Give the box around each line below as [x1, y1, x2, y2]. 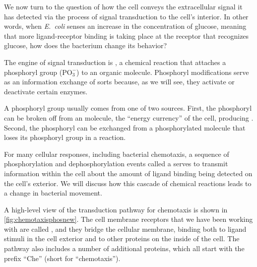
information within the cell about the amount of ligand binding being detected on [4, 168, 253, 178]
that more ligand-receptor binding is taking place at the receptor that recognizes [4, 30, 249, 41]
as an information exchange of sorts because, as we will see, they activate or [4, 76, 235, 87]
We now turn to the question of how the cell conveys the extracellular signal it [4, 1, 243, 11]
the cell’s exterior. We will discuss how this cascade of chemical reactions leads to [4, 178, 252, 188]
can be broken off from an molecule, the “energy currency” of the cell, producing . [4, 112, 254, 123]
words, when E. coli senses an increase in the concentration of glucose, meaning [4, 21, 247, 31]
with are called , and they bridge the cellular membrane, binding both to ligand [4, 223, 247, 234]
